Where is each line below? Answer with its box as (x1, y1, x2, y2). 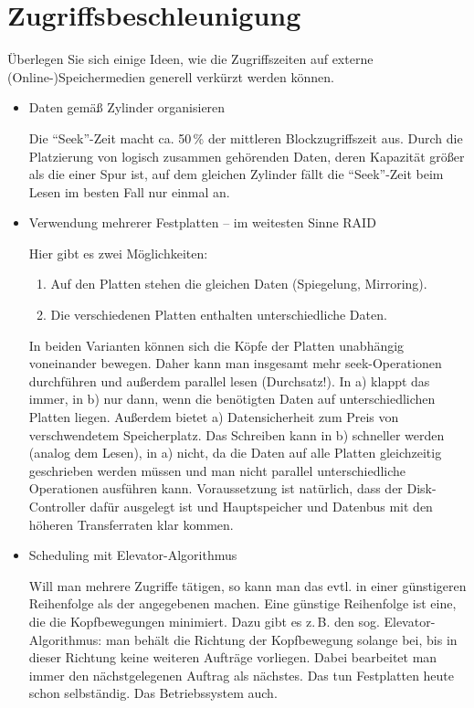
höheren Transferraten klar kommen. (28, 514, 234, 534)
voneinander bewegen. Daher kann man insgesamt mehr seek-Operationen (28, 354, 442, 373)
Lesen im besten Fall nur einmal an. (28, 182, 230, 201)
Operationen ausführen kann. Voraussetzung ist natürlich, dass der (28, 479, 403, 498)
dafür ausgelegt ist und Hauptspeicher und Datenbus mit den (90, 497, 433, 515)
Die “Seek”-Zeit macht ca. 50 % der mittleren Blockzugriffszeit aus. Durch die (28, 128, 463, 147)
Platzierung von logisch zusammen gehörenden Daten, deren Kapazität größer (28, 146, 465, 165)
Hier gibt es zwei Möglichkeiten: (28, 243, 208, 262)
